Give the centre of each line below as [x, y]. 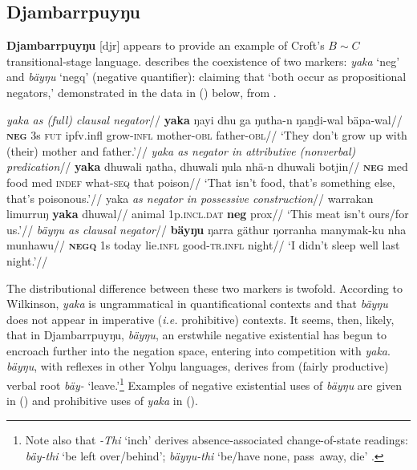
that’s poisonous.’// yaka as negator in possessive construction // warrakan [190, 198]
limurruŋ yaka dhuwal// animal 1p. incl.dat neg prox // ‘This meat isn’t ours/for [208, 214]
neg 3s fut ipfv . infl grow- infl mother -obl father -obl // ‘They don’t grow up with [207, 135]
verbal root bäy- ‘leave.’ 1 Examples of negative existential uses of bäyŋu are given [204, 384]
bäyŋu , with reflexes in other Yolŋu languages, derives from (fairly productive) [198, 366]
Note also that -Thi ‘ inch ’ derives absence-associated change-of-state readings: [217, 439]
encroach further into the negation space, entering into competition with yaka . [198, 350]
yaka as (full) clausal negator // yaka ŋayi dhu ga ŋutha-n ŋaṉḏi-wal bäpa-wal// [204, 119]
